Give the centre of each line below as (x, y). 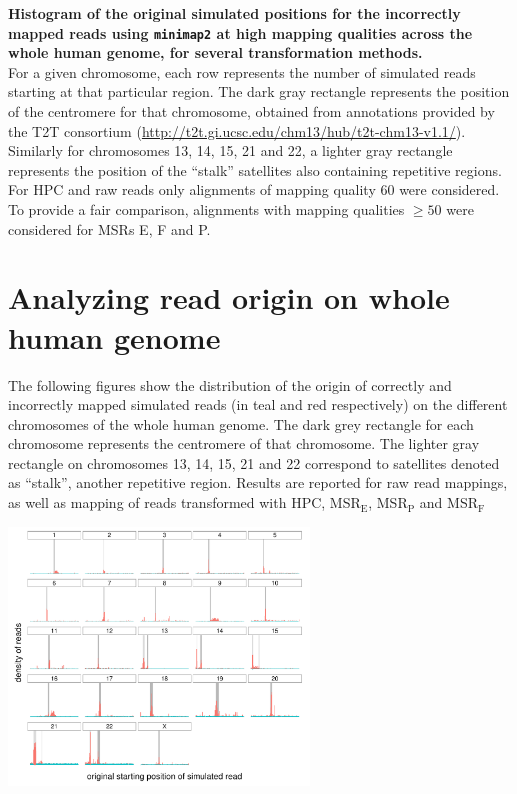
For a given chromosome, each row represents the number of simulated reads (242, 71)
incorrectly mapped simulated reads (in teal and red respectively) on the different (258, 404)
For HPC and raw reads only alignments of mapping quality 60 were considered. (254, 189)
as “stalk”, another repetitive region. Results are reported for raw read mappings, (258, 482)
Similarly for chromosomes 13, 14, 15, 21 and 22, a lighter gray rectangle (230, 150)
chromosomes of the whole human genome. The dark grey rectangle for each (241, 423)
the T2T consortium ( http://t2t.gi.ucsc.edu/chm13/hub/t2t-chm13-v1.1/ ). (237, 130)
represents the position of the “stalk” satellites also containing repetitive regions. (255, 169)
